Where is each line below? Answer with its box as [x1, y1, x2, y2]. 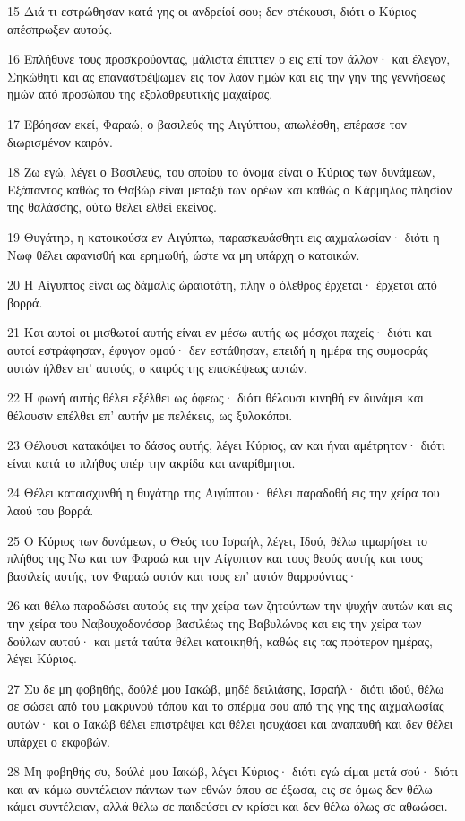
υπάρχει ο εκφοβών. [7, 731, 110, 750]
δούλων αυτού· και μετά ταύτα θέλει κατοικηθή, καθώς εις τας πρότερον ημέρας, [7, 631, 433, 650]
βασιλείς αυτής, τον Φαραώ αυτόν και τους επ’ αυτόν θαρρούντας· [7, 566, 357, 584]
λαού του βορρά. [7, 501, 94, 520]
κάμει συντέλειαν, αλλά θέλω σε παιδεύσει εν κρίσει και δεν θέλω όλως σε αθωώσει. [7, 797, 448, 816]
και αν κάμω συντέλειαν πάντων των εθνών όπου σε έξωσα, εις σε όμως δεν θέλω [7, 779, 433, 798]
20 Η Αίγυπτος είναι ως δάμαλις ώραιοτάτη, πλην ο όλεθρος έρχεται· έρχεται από [7, 275, 437, 294]
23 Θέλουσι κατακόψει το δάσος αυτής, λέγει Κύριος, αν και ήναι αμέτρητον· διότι [7, 436, 445, 454]
